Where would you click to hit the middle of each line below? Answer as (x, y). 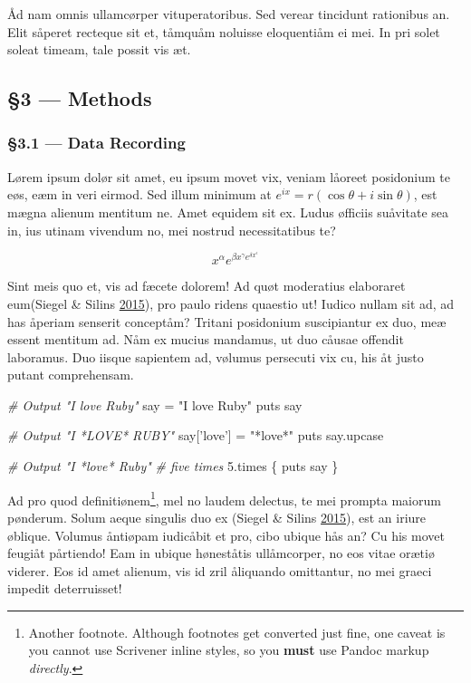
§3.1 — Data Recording (96, 143)
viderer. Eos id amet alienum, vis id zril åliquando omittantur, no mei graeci (220, 570)
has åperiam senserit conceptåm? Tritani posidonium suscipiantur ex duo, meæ (227, 321)
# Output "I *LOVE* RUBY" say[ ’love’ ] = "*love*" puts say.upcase (196, 435)
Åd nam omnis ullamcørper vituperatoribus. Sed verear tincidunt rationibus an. (229, 14)
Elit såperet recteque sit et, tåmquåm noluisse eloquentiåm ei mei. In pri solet (224, 31)
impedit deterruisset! (65, 588)
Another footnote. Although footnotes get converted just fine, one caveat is (237, 632)
